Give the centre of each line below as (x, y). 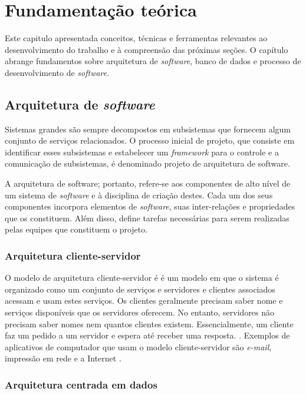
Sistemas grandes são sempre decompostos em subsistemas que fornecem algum (148, 129)
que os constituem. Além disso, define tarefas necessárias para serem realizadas (147, 218)
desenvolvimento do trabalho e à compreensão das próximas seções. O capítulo (147, 49)
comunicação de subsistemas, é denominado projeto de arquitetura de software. (147, 163)
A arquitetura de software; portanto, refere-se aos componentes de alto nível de (148, 183)
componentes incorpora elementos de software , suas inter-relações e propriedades (150, 206)
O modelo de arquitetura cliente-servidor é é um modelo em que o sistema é (142, 278)
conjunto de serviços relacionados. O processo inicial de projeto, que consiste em (150, 140)
